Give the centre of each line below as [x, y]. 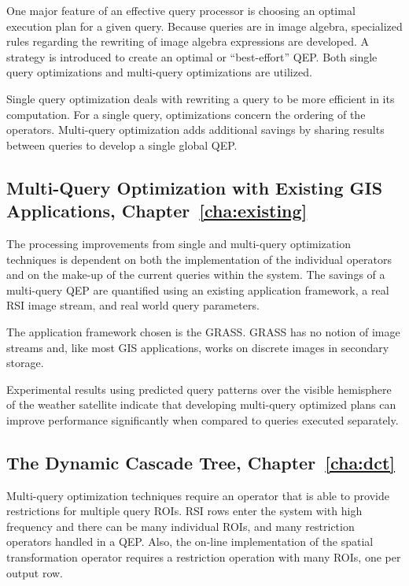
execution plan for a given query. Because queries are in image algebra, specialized [204, 26]
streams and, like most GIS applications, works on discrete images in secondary [198, 347]
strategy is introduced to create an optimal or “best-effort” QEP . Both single [192, 56]
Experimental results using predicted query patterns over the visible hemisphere [199, 389]
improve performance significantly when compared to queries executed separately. [203, 419]
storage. [25, 363]
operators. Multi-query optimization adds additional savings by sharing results [195, 130]
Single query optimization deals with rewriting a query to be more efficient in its [201, 98]
